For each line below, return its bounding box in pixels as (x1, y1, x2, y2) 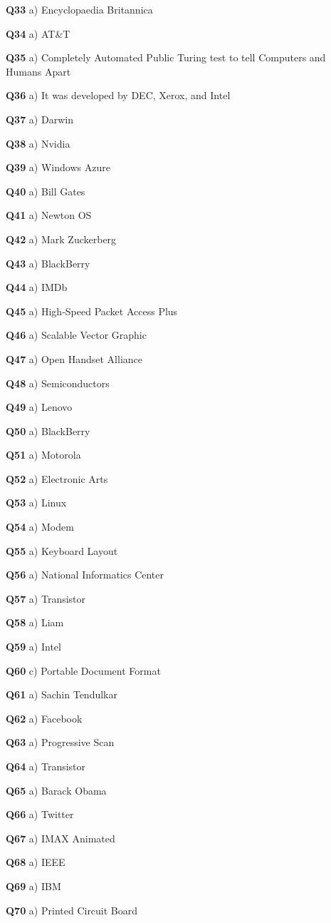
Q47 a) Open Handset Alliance (6, 351, 143, 366)
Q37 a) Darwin (6, 111, 73, 126)
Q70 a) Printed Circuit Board (6, 902, 138, 917)
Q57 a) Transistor (6, 591, 86, 606)
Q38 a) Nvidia (6, 136, 70, 151)
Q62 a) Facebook (6, 710, 83, 725)
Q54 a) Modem (6, 519, 74, 534)
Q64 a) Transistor (6, 759, 86, 773)
